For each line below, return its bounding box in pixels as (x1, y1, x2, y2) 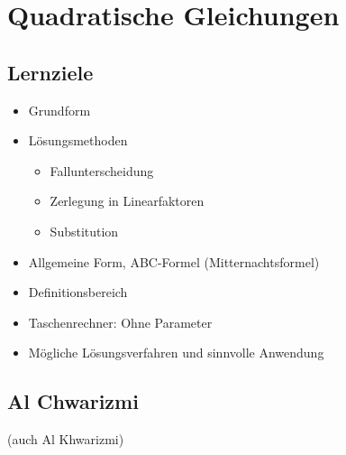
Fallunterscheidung (50, 161, 154, 180)
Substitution (50, 221, 119, 240)
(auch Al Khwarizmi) (7, 430, 124, 449)
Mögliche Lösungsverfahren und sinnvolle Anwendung (28, 343, 324, 362)
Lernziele (7, 58, 94, 86)
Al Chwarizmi (7, 387, 139, 415)
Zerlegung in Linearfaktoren (50, 191, 205, 210)
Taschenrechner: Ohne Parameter (28, 312, 213, 331)
